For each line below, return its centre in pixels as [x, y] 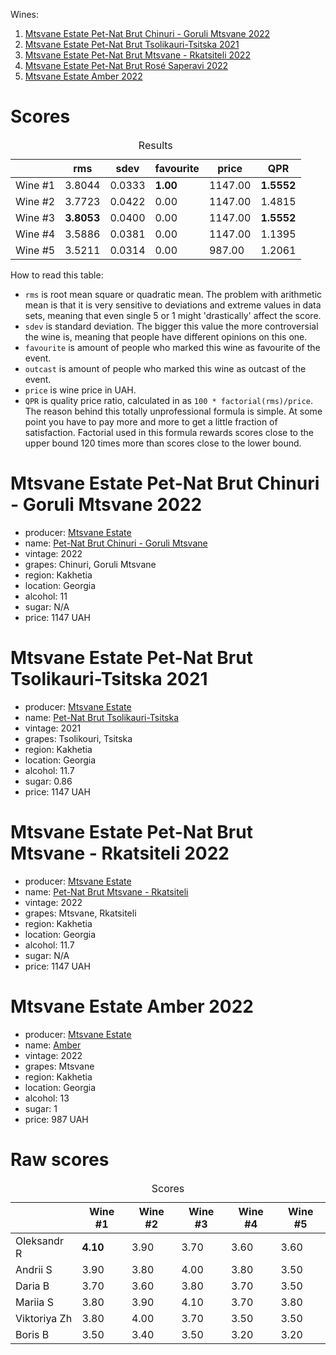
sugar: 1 [41, 1108]
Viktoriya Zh [44, 1318]
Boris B [32, 1334]
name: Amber [53, 1045]
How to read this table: [57, 275]
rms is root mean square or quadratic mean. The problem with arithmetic [173, 294]
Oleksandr [39, 1241]
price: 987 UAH [56, 1119]
